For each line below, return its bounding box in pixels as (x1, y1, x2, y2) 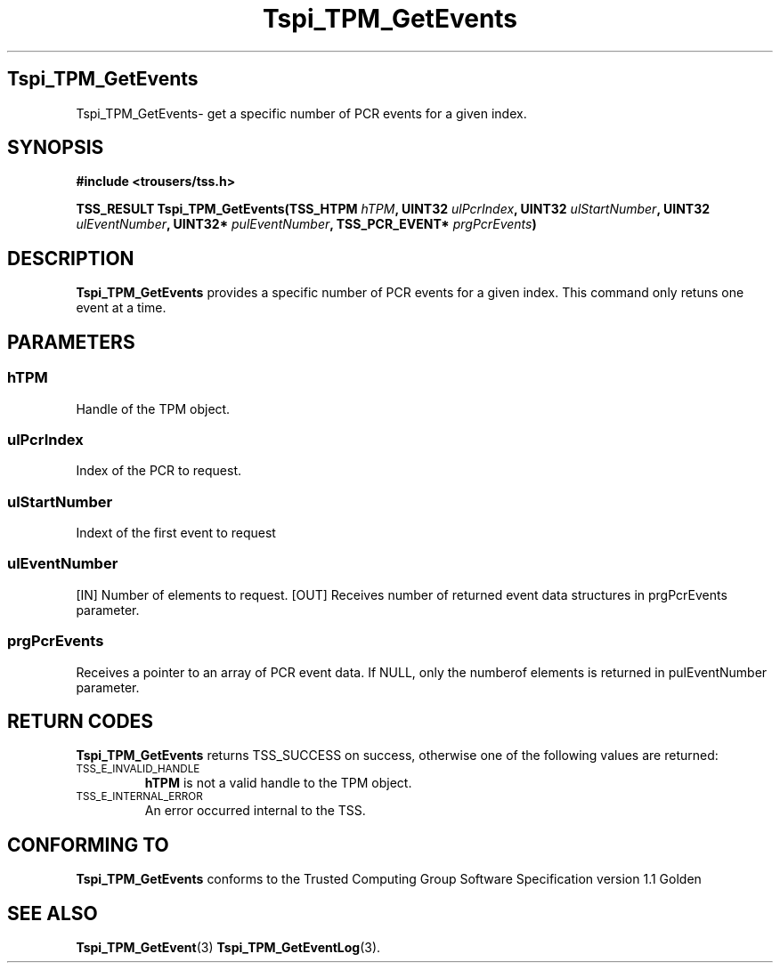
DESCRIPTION (7, 247, 134, 270)
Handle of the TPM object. (76, 400, 231, 416)
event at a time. (76, 300, 167, 316)
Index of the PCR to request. (76, 463, 241, 479)
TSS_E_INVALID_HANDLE (76, 763, 200, 776)
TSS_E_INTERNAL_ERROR (76, 790, 203, 804)
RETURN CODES (7, 709, 154, 732)
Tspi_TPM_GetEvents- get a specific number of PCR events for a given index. (76, 105, 527, 121)
